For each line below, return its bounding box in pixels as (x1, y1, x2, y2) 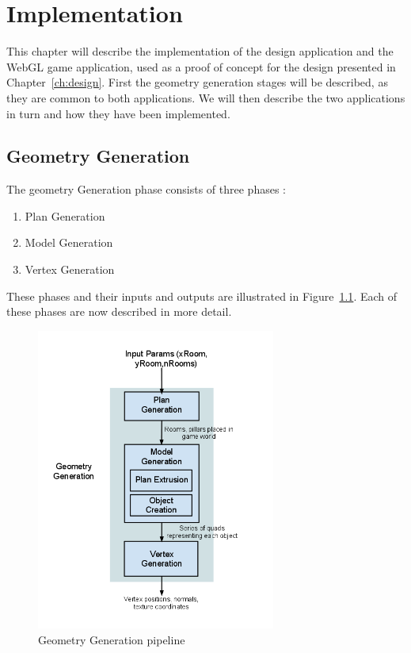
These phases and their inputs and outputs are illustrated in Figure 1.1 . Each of (6, 287, 398, 304)
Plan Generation (25, 207, 105, 224)
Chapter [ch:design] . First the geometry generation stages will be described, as (6, 74, 388, 90)
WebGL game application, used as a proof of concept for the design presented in (6, 58, 396, 75)
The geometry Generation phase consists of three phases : (6, 181, 286, 198)
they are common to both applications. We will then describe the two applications (6, 89, 405, 106)
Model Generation (25, 234, 113, 251)
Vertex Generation (25, 261, 115, 278)
